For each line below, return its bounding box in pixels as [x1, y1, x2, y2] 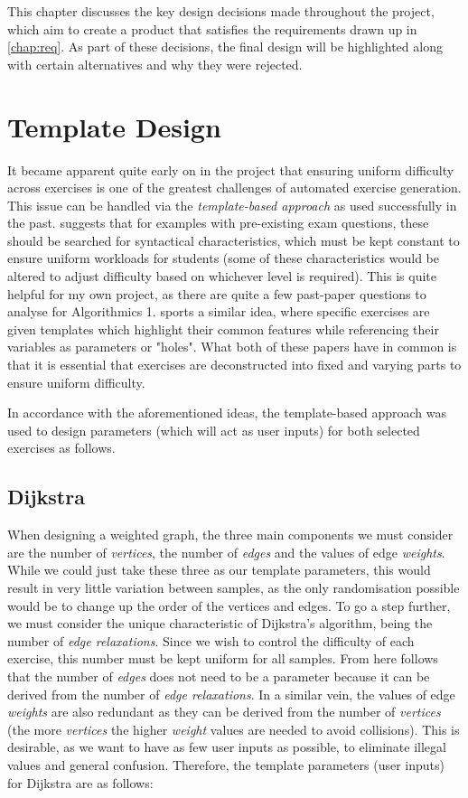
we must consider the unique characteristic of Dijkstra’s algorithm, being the [7, 614, 433, 633]
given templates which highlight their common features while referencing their [7, 319, 439, 338]
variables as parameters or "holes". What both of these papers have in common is [7, 337, 457, 356]
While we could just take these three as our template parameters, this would [7, 560, 431, 579]
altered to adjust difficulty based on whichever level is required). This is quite [7, 267, 436, 286]
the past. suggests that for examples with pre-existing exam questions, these [7, 213, 429, 232]
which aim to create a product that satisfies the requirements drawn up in [7, 19, 417, 38]
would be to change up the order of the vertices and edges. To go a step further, [7, 596, 451, 615]
